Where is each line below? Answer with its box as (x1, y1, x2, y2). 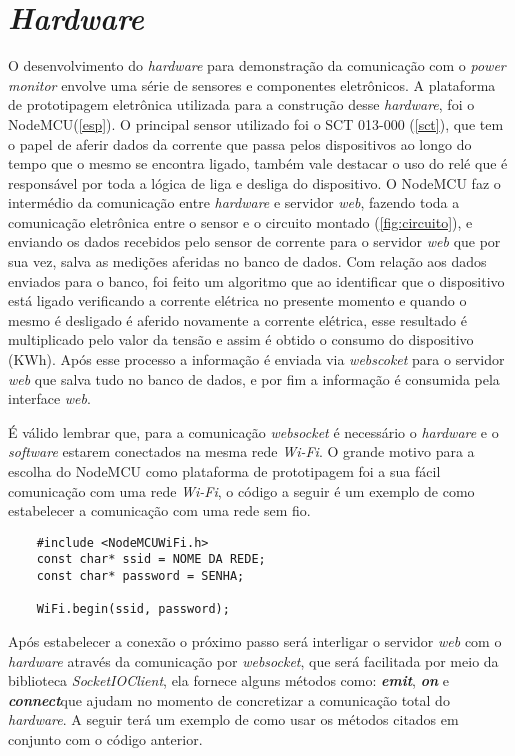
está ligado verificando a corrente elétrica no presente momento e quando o (8, 290, 467, 311)
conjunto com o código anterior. (8, 729, 203, 750)
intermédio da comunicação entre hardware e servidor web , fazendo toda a (8, 192, 460, 213)
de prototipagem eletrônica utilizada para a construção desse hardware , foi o (8, 94, 475, 115)
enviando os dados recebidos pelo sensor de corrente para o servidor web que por (8, 231, 501, 252)
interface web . (8, 388, 91, 409)
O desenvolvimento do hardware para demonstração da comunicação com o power (8, 55, 506, 76)
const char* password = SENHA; (36, 569, 245, 584)
